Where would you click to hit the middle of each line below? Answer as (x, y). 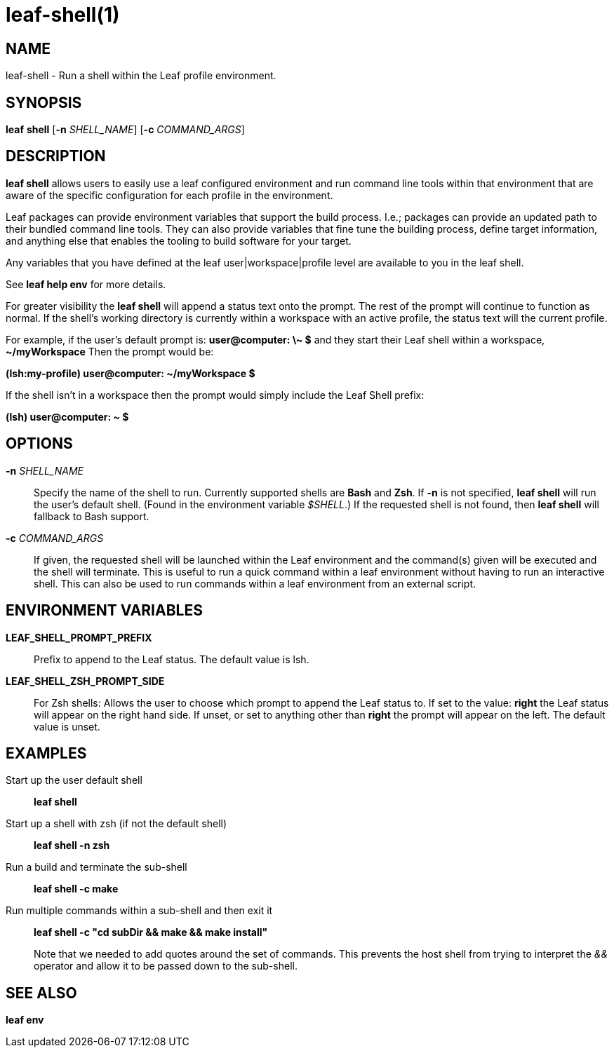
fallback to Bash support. (92, 516)
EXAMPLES (46, 753)
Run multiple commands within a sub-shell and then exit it (139, 911)
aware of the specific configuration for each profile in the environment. (169, 195)
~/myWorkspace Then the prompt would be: (110, 351)
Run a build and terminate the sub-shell (96, 867)
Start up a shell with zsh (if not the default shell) (116, 824)
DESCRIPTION (56, 156)
